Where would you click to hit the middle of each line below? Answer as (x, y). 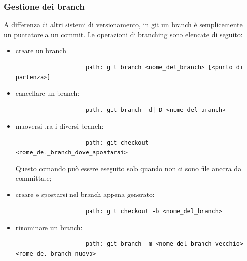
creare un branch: (42, 51)
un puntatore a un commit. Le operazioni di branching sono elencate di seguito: (123, 34)
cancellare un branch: (47, 93)
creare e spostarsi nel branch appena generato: (85, 194)
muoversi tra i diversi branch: (59, 126)
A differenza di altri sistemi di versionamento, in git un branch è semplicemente (123, 25)
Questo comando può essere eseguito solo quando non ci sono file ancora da (128, 168)
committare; (34, 178)
